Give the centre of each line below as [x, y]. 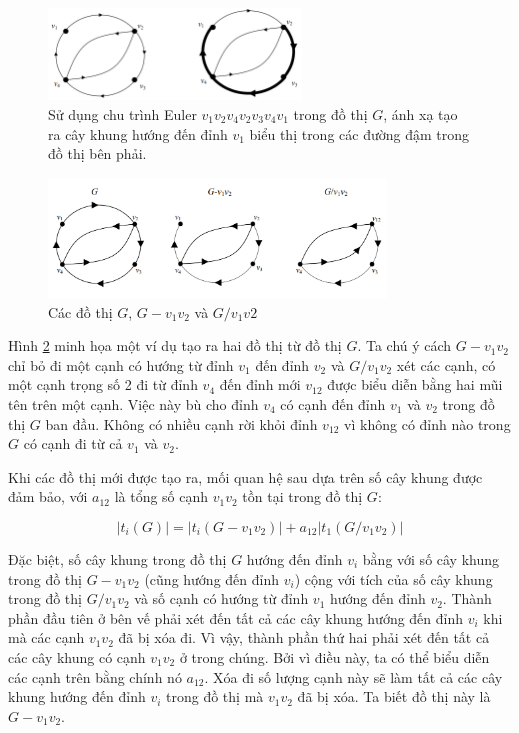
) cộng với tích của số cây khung [393, 578]
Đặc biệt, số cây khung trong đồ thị [117, 558]
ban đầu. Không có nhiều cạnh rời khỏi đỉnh [181, 423]
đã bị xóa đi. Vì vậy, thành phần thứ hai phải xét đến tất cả [304, 637]
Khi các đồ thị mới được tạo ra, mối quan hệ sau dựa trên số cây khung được [245, 476]
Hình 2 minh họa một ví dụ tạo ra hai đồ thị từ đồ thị [175, 345]
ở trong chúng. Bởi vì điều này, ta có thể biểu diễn [334, 656]
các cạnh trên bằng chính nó [95, 676]
